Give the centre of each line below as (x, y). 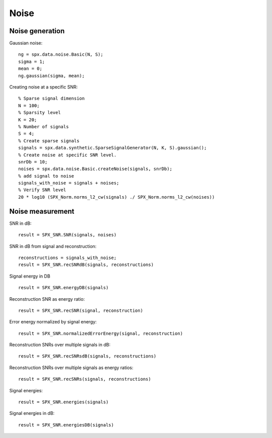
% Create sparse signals (49, 141)
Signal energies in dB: (32, 413)
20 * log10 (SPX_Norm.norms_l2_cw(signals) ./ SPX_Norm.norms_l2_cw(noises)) (117, 197)
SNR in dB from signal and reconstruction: (53, 246)
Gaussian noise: (26, 43)
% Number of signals (44, 126)
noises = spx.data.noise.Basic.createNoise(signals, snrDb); (95, 169)
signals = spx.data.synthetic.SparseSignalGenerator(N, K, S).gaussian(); (113, 148)
